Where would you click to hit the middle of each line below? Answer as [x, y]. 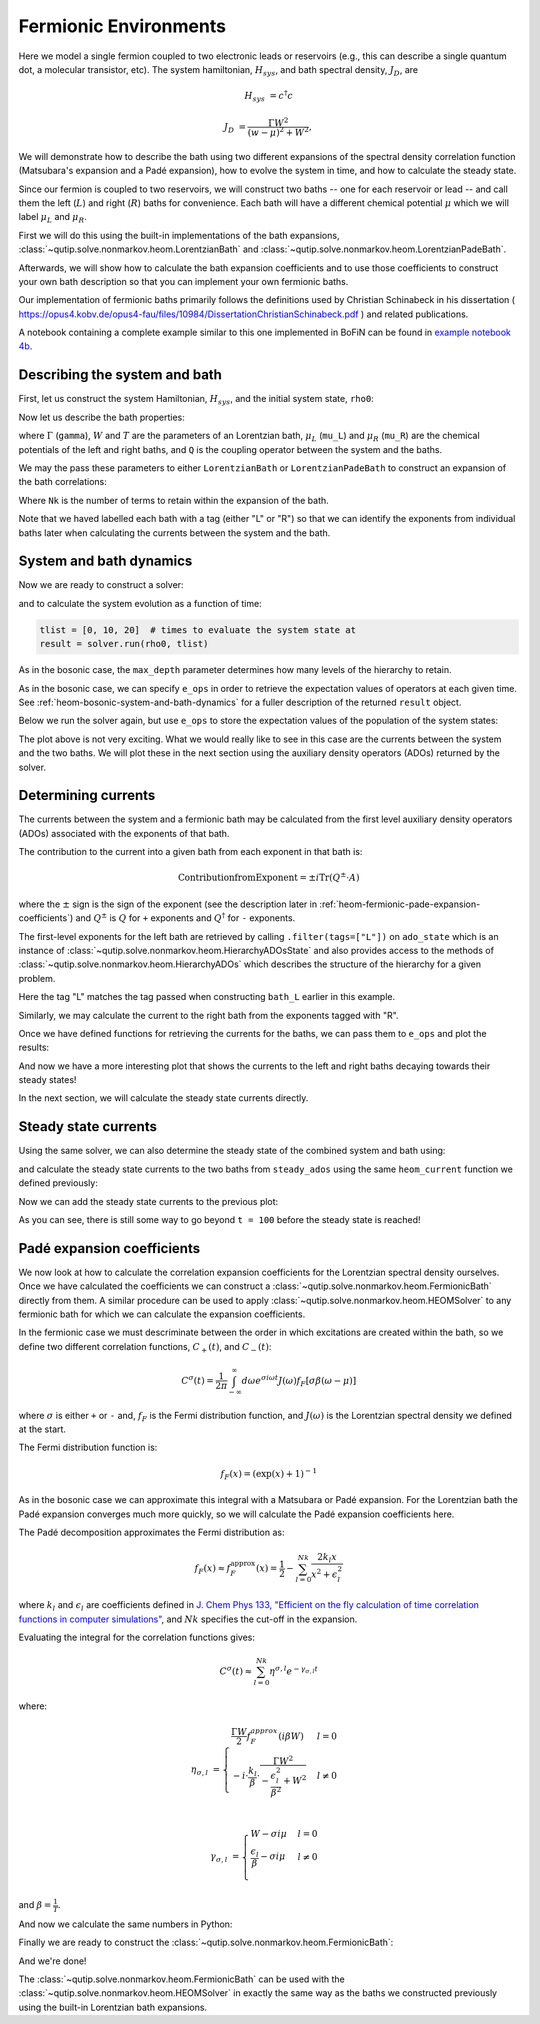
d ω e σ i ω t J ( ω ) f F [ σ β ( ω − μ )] [299, 1381]
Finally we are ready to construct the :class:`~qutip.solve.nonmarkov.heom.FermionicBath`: [206, 1942]
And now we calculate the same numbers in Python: [125, 1924]
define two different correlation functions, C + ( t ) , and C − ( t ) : [145, 1347]
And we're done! [52, 1961]
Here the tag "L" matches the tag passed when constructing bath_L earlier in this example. [206, 997]
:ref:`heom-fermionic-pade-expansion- [400, 904]
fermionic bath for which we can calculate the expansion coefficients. [162, 1314]
